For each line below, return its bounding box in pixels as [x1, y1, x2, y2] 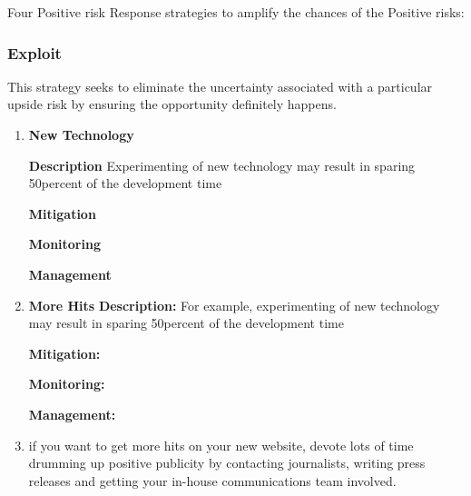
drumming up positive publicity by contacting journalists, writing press [28, 453, 426, 472]
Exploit [7, 41, 62, 64]
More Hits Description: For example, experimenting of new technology [28, 295, 440, 314]
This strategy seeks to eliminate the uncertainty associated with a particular [7, 76, 433, 95]
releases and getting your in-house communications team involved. [28, 471, 397, 490]
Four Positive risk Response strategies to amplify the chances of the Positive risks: [7, 3, 465, 21]
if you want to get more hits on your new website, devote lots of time [28, 435, 414, 454]
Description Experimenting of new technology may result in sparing [28, 155, 416, 174]
